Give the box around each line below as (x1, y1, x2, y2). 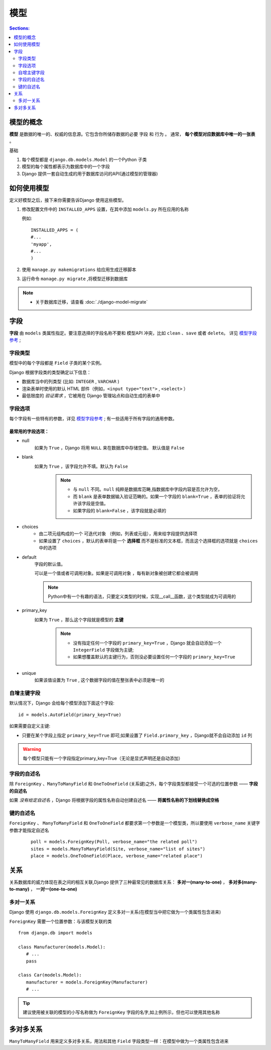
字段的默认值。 (34, 561, 65, 567)
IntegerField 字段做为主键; (73, 647, 134, 653)
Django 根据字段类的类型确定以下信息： (9, 369, 91, 375)
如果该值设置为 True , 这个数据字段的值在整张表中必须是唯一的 (34, 677, 165, 683)
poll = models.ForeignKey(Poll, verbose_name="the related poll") (31, 839, 198, 845)
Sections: (9, 25, 30, 31)
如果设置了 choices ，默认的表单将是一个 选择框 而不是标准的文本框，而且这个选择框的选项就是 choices (39, 538, 258, 544)
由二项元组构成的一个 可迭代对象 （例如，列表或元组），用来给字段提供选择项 (39, 531, 198, 537)
